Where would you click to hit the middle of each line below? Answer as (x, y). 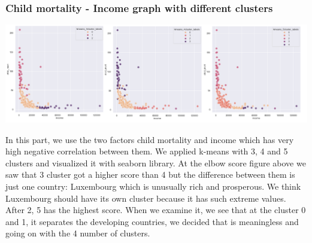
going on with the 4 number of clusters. (78, 233)
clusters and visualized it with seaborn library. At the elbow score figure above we (156, 162)
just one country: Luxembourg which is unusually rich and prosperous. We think (153, 186)
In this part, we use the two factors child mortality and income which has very (150, 139)
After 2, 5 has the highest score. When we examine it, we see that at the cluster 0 (156, 210)
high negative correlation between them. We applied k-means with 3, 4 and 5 (147, 151)
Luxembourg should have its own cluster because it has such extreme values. (146, 198)
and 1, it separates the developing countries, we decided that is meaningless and (152, 221)
